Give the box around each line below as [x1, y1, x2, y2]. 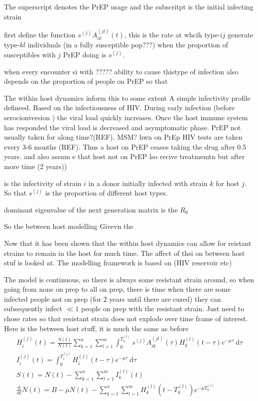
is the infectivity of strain [4, 178, 82, 188]
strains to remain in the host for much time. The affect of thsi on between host [4, 247, 245, 258]
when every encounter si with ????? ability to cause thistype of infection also [4, 66, 239, 76]
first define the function [4, 29, 76, 39]
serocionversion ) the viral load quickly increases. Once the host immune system [4, 112, 248, 122]
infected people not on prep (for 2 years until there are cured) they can [4, 293, 221, 304]
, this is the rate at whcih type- [124, 29, 220, 39]
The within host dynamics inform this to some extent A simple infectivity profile [4, 92, 251, 103]
